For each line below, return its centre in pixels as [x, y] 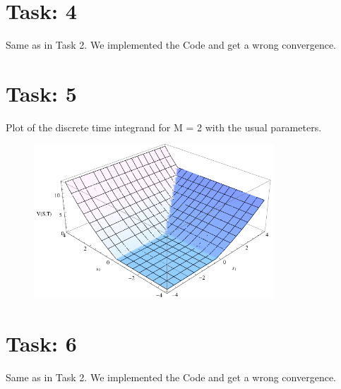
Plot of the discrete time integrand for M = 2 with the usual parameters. [164, 127]
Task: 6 [41, 343]
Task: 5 [41, 93]
